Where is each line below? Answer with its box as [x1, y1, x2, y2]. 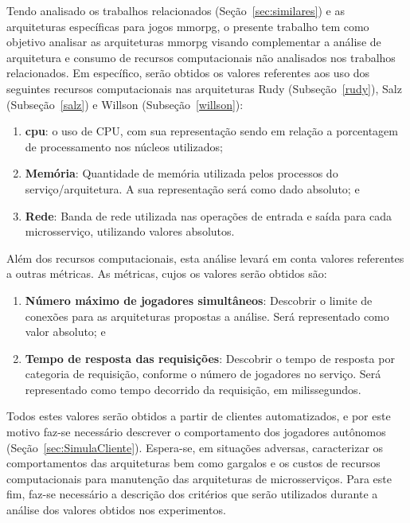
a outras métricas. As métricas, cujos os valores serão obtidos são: [6, 265, 327, 282]
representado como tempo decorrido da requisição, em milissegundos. [25, 381, 361, 397]
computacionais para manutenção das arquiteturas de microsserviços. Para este [6, 470, 392, 486]
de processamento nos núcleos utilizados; [25, 138, 223, 154]
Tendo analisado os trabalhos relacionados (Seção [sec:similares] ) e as [6, 2, 346, 18]
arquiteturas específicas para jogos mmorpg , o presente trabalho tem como [6, 18, 369, 34]
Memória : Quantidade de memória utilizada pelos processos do [25, 165, 338, 181]
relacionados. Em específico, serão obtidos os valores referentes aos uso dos [6, 64, 370, 81]
